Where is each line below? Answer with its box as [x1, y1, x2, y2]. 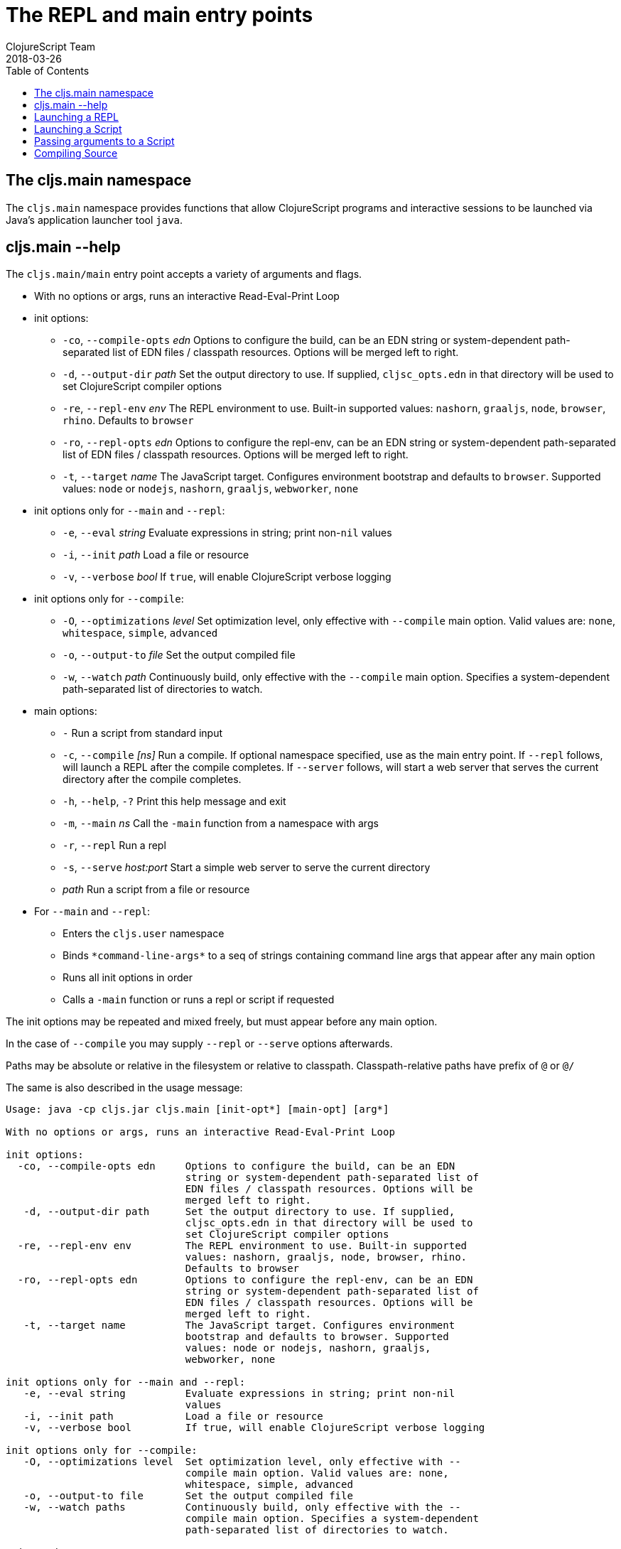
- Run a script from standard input [63, 727, 223, 740]
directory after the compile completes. [63, 773, 242, 786]
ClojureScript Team [6, 40, 96, 53]
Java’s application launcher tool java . [6, 213, 183, 226]
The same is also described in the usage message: [6, 1081, 243, 1094]
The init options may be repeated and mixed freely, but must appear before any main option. [6, 1015, 438, 1028]
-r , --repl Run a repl [63, 839, 166, 852]
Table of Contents [6, 64, 90, 77]
